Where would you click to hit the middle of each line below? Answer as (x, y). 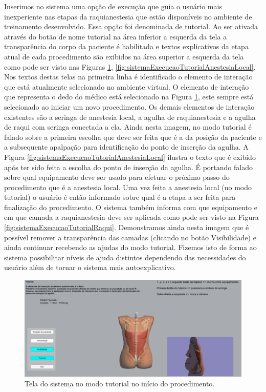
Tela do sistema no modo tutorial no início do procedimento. (120, 384)
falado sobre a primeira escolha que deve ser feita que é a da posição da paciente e (133, 137)
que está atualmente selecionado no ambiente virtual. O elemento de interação (127, 86)
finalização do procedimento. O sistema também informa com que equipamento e (131, 207)
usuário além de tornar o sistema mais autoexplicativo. (90, 267)
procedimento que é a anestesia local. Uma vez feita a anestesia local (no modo (128, 187)
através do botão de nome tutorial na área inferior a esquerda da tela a (116, 36)
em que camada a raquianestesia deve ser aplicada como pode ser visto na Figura (131, 217)
